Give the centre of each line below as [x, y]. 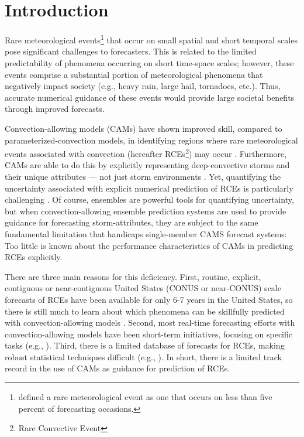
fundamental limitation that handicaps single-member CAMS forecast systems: [146, 233]
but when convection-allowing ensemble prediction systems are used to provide [146, 211]
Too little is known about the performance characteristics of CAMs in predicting [149, 245]
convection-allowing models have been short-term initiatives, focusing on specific [148, 334]
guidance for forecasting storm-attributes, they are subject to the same [132, 222]
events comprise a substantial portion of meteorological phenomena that [134, 74]
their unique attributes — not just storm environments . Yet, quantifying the [143, 176]
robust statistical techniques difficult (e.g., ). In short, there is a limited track [143, 356]
